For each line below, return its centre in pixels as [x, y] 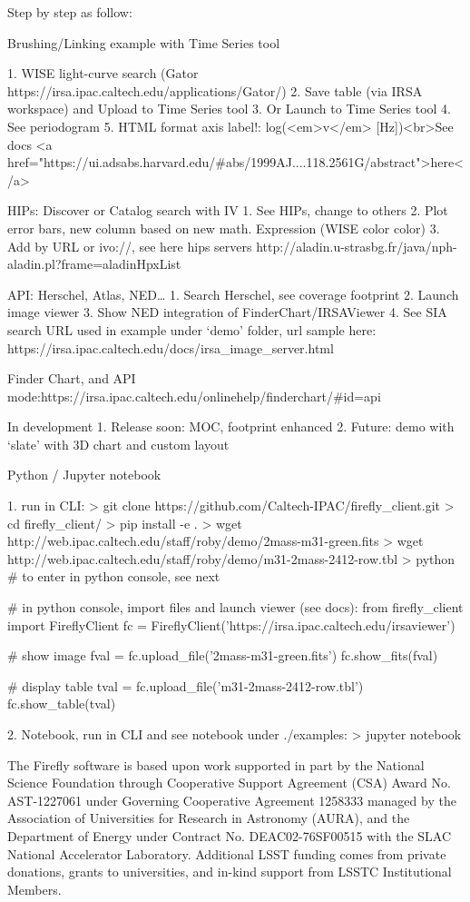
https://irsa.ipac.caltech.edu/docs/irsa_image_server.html [171, 347]
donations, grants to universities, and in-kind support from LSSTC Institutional [230, 872]
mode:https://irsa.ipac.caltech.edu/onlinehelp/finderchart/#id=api [194, 396]
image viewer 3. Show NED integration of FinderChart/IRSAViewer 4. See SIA [227, 312]
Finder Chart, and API [72, 378]
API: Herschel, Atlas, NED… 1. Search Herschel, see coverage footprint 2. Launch [233, 294]
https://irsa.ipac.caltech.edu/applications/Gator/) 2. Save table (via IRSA [215, 90]
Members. [34, 889]
